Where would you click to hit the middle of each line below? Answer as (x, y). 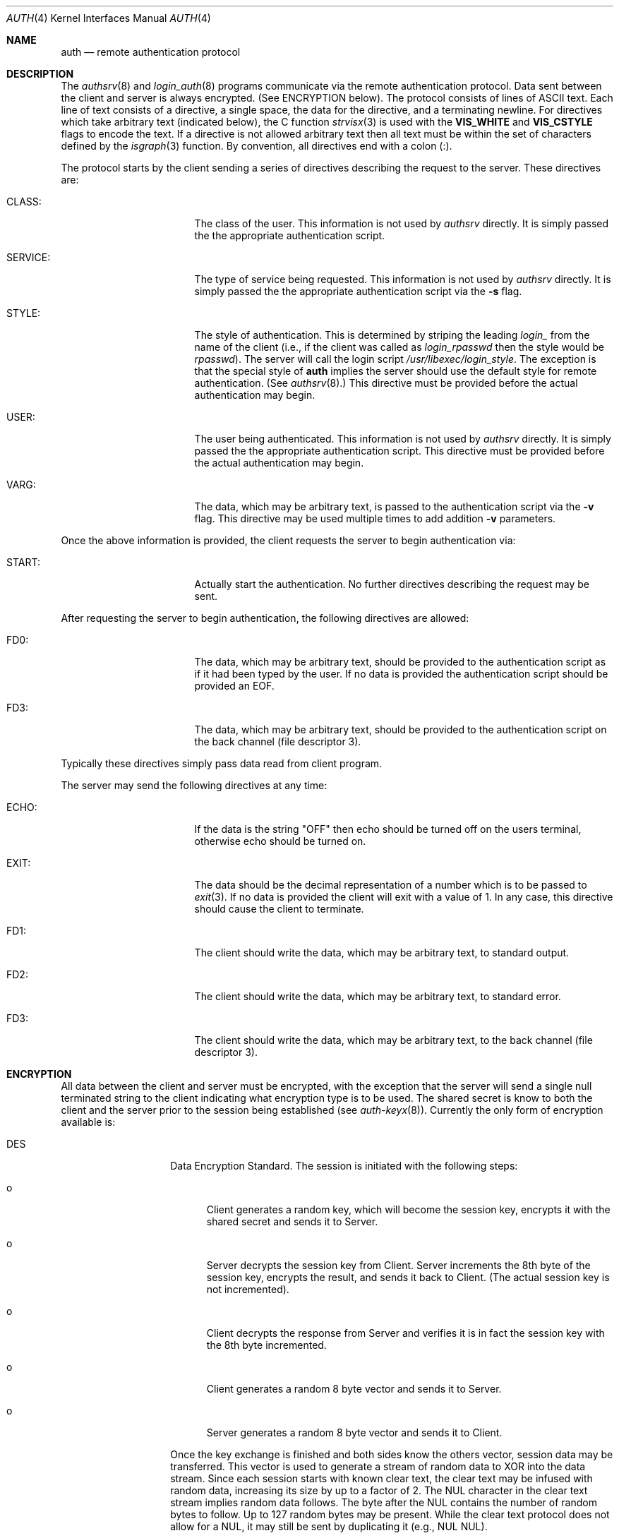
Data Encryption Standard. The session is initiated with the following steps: (344, 1166)
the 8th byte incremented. (266, 1345)
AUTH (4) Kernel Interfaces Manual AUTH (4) (109, 18)
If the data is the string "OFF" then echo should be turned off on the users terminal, (388, 829)
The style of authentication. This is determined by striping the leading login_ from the (392, 335)
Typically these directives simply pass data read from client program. (222, 763)
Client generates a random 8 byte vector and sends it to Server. (354, 1389)
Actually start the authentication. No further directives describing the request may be (392, 584)
